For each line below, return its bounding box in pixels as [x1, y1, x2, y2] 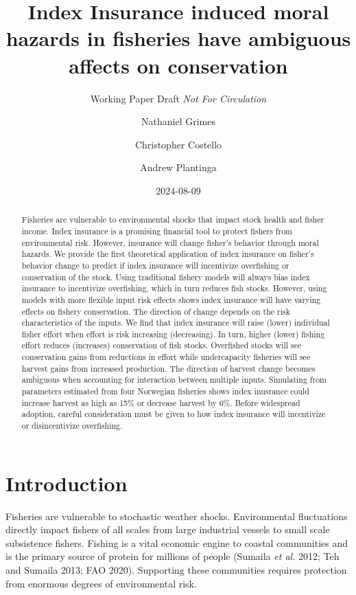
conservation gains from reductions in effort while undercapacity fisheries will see [21, 351, 311, 363]
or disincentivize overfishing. [21, 420, 123, 431]
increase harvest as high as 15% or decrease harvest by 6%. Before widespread [21, 396, 300, 408]
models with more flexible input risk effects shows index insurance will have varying [21, 293, 321, 305]
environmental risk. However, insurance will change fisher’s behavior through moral [21, 236, 319, 248]
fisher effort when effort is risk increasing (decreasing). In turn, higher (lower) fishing [21, 328, 325, 339]
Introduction [5, 469, 128, 497]
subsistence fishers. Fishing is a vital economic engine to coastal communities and [5, 535, 348, 550]
